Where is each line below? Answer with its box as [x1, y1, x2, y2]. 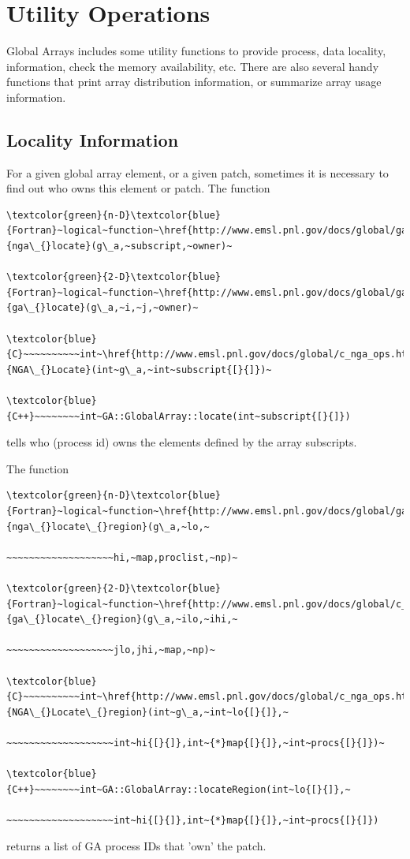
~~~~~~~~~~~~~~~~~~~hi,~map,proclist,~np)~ [6, 551, 238, 563]
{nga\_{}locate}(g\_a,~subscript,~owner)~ [6, 241, 233, 252]
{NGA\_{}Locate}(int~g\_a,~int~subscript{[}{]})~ [6, 364, 272, 375]
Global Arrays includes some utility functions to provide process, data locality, [6, 43, 386, 59]
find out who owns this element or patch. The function [6, 180, 270, 196]
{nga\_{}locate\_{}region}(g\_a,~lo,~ [6, 521, 210, 532]
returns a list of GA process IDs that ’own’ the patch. [6, 838, 266, 854]
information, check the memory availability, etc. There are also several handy [6, 58, 379, 74]
